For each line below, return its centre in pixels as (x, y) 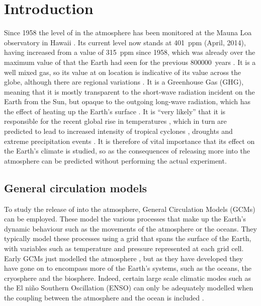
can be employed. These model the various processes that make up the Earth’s (125, 219)
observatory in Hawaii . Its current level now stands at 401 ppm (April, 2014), (125, 42)
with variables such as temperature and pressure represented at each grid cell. (124, 248)
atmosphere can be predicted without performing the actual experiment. (115, 160)
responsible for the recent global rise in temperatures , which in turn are (115, 121)
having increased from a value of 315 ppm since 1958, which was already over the (130, 52)
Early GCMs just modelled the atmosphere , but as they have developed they (124, 258)
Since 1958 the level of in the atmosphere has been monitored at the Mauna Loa (128, 32)
